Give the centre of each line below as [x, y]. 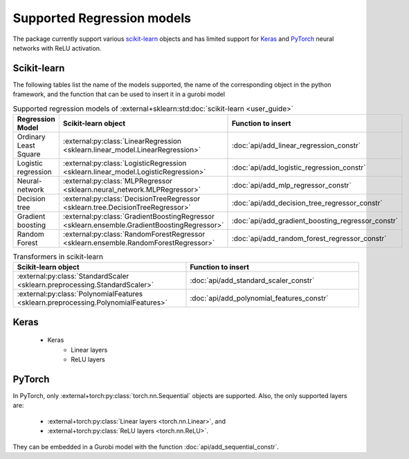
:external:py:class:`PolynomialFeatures [80, 294]
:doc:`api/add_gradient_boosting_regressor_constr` [315, 220]
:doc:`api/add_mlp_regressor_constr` [292, 185]
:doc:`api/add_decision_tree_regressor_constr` [307, 203]
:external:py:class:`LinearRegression [122, 141]
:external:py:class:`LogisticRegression [125, 163]
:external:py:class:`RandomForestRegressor [134, 234]
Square [29, 154]
